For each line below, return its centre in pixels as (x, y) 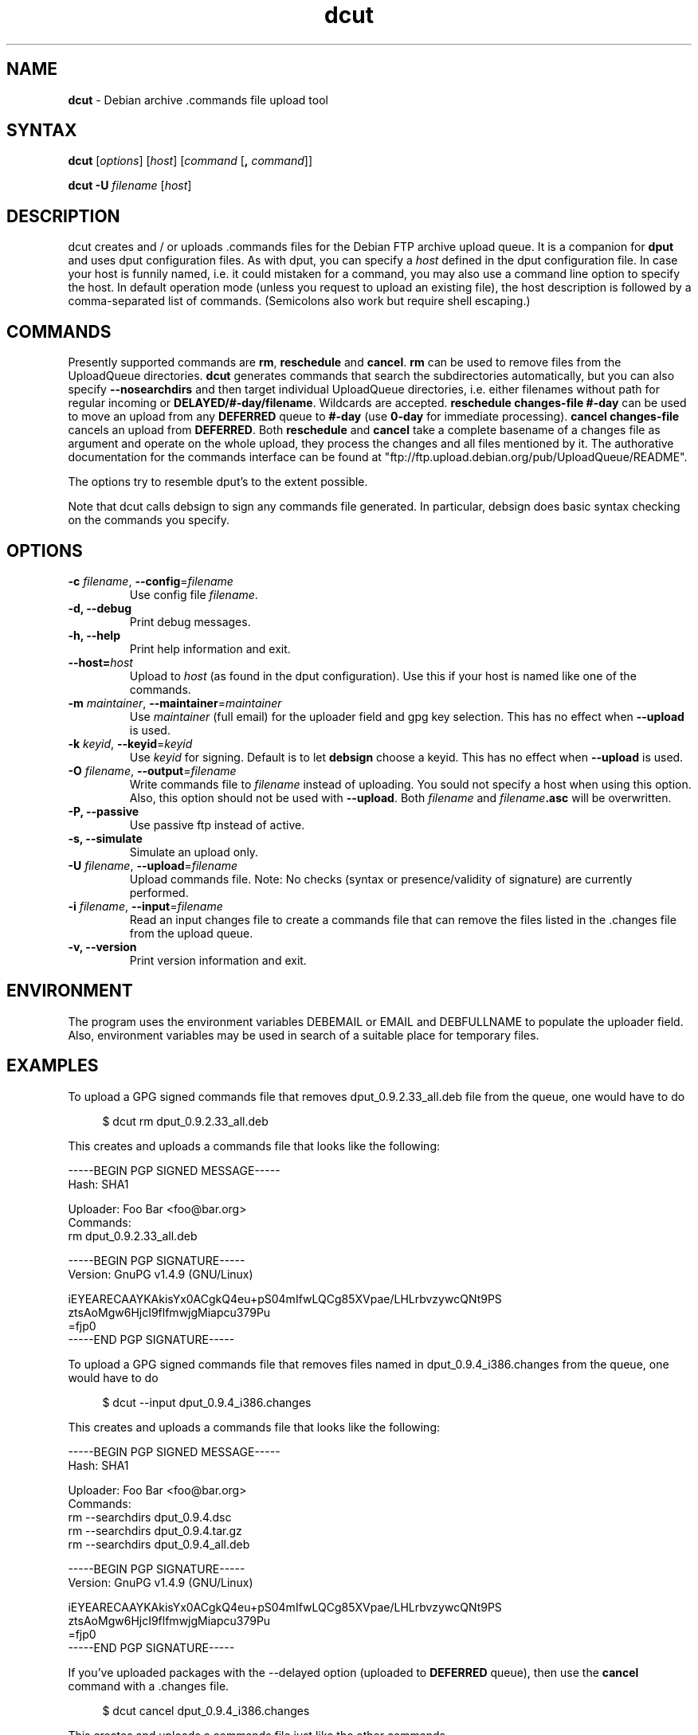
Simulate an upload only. (194, 852)
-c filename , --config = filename (151, 581)
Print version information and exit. (218, 960)
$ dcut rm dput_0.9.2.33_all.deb (185, 1121)
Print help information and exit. (210, 648)
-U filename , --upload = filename (153, 865)
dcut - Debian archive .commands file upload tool (198, 100)
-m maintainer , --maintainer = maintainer (175, 703)
